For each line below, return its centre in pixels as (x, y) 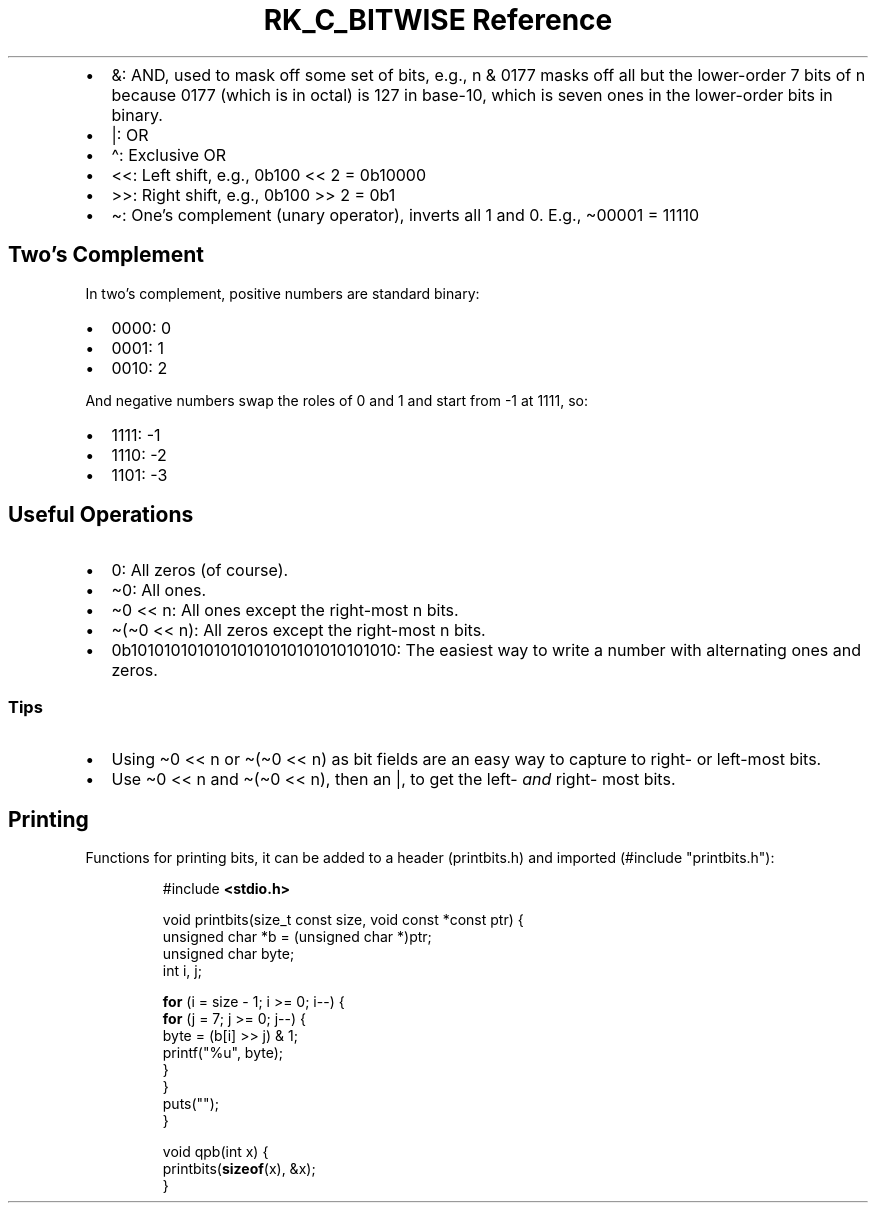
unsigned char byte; (228, 954)
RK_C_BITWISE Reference (438, 20)
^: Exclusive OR (168, 154)
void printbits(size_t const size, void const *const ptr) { (343, 920)
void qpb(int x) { (215, 1152)
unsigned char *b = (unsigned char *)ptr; (297, 937)
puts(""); (190, 1104)
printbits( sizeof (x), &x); (239, 1169)
